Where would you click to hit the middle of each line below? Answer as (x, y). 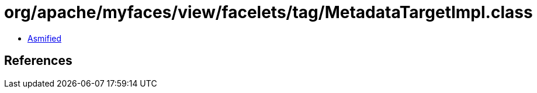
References (38, 61)
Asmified (45, 38)
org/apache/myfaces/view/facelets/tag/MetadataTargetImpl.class (268, 12)
